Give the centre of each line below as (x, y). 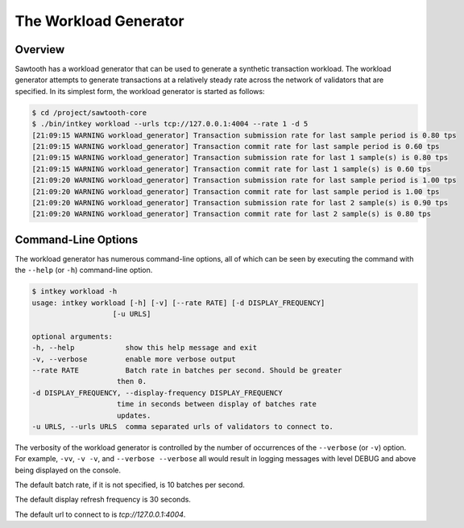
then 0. (132, 382)
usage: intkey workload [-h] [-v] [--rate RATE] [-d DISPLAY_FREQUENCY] (178, 303)
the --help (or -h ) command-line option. (84, 270)
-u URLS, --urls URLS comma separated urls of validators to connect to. (183, 426)
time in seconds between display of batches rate (217, 404)
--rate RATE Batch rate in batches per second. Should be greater (187, 370)
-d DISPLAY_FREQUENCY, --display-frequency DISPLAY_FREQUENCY (157, 393)
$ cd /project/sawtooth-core (89, 112)
